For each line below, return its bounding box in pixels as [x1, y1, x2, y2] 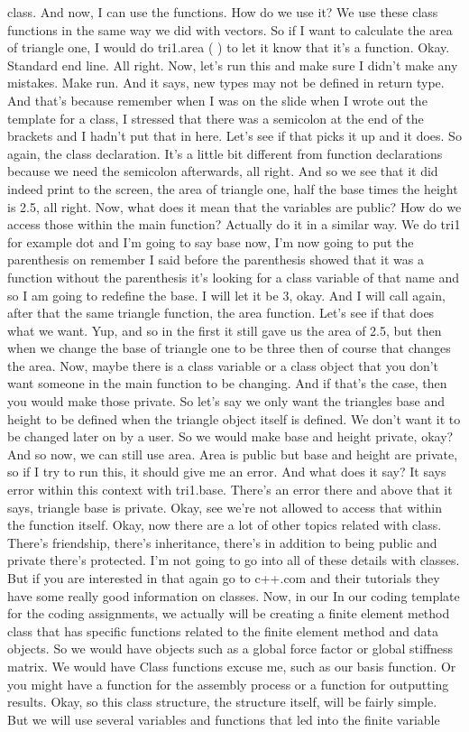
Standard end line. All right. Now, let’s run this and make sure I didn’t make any [7, 55, 458, 74]
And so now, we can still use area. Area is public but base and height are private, [7, 444, 458, 463]
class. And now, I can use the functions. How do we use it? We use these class [7, 3, 438, 21]
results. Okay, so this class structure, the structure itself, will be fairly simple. [7, 692, 437, 711]
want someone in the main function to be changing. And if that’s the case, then [7, 374, 447, 393]
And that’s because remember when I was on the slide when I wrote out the [7, 90, 428, 109]
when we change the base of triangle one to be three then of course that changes [7, 338, 451, 357]
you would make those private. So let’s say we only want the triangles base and [7, 392, 445, 411]
